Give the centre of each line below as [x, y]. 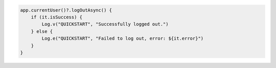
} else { [42, 31]
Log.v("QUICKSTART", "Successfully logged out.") [105, 24]
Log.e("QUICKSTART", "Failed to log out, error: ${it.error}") [123, 39]
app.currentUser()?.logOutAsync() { [66, 10]
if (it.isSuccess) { [57, 17]
